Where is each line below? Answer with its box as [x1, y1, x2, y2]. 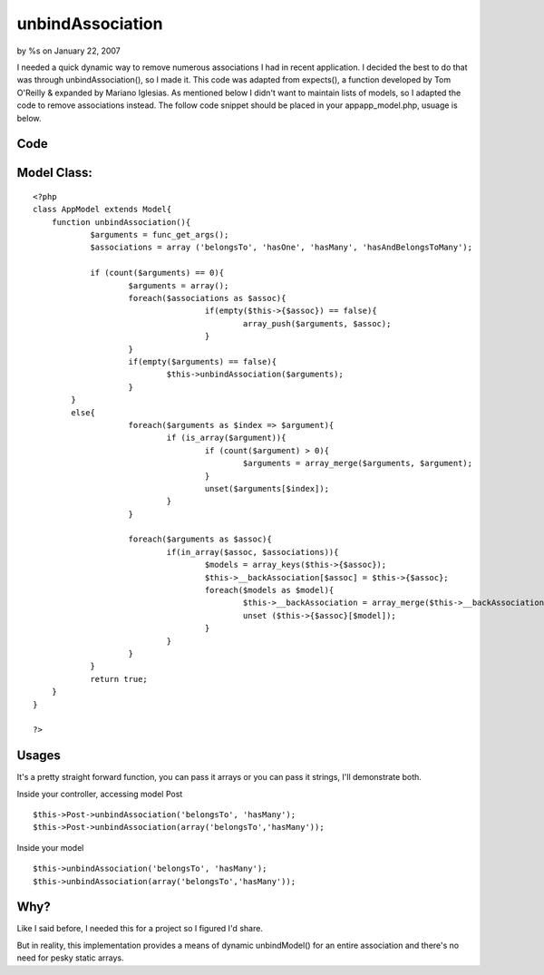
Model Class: [16, 165, 92, 180]
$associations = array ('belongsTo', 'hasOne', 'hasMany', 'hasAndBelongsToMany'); [90, 242, 473, 253]
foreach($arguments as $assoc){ [128, 534, 272, 544]
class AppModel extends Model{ [33, 204, 172, 215]
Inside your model [16, 842, 84, 853]
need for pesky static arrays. [16, 952, 124, 963]
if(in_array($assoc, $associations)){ [166, 547, 339, 557]
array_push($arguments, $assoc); [242, 318, 392, 328]
